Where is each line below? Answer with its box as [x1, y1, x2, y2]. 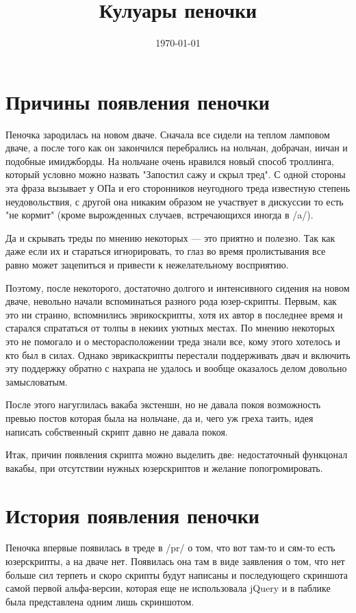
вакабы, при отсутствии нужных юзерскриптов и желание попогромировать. [5, 460, 323, 475]
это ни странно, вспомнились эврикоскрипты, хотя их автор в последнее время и [5, 307, 343, 321]
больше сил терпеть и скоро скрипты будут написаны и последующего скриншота [5, 567, 348, 581]
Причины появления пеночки [5, 87, 270, 115]
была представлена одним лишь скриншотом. [5, 594, 194, 608]
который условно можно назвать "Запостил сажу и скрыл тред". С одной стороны [5, 167, 346, 182]
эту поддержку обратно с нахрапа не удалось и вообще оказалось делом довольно [5, 361, 347, 375]
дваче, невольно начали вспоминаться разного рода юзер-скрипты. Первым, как [5, 294, 337, 308]
